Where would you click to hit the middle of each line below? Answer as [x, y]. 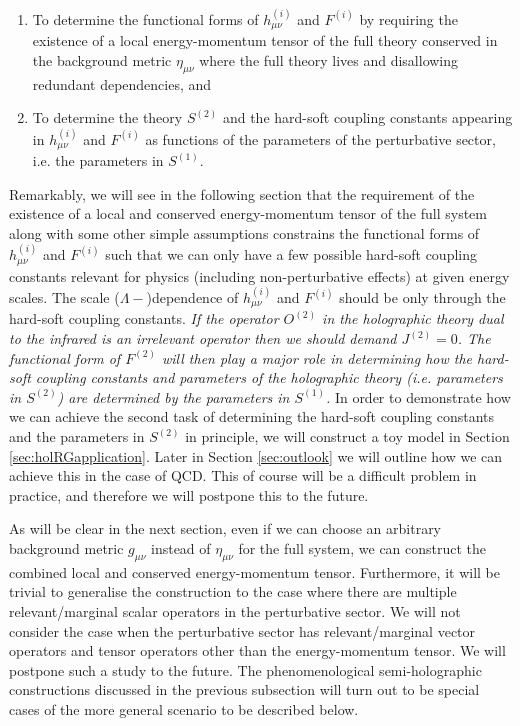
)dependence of [192, 297]
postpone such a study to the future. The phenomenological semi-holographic [245, 669]
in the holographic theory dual [413, 318]
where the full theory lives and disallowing [329, 59]
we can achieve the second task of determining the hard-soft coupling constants [251, 416]
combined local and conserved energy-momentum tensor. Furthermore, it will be [254, 571]
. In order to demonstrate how [418, 396]
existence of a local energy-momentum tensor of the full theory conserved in [265, 40]
